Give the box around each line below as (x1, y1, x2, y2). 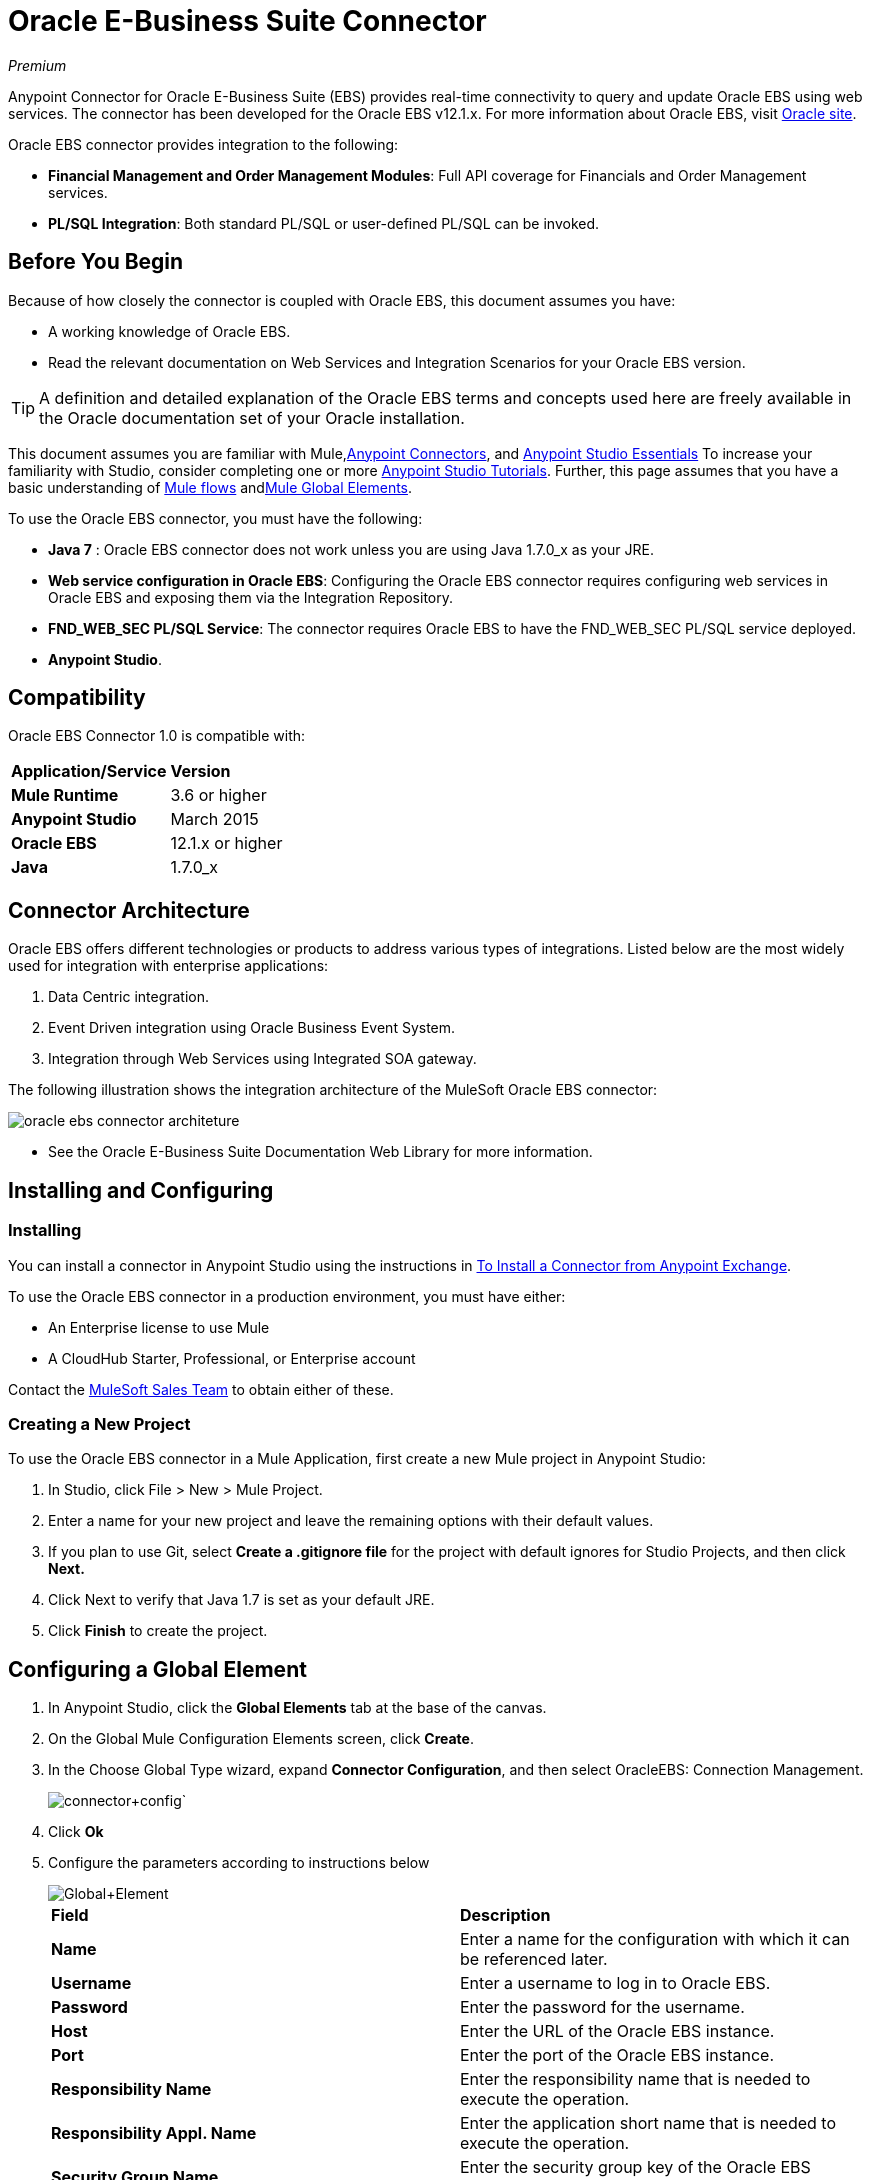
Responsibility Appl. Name (51, 2123, 257, 2144)
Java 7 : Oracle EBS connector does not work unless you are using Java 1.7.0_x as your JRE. (48, 540, 654, 558)
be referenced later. (460, 1949, 608, 1970)
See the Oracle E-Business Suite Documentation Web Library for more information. (48, 1143, 593, 1161)
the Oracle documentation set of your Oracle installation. (39, 407, 465, 428)
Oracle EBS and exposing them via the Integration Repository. (48, 588, 453, 606)
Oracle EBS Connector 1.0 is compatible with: (8, 727, 306, 745)
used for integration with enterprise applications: (8, 957, 329, 975)
